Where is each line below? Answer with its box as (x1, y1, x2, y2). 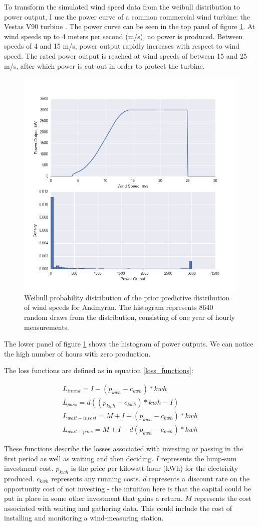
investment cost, (4, 463, 54, 473)
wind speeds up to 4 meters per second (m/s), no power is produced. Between (4, 31, 243, 41)
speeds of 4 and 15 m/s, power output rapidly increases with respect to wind (4, 41, 239, 51)
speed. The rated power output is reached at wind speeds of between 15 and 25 (4, 50, 247, 61)
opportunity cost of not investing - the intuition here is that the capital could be (4, 483, 251, 493)
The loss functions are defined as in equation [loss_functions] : (4, 365, 193, 376)
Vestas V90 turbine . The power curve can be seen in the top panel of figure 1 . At (4, 21, 255, 32)
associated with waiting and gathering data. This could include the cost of (4, 502, 232, 513)
